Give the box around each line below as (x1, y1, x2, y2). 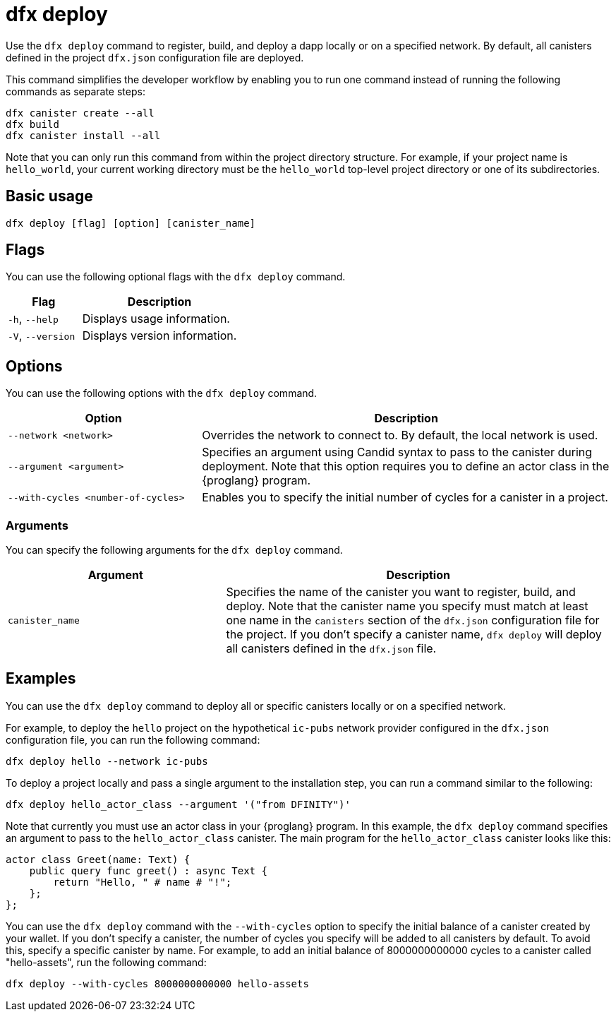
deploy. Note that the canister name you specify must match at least (226, 599, 588, 614)
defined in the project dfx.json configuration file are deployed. (6, 51, 304, 64)
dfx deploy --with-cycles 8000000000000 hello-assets (6, 977, 309, 989)
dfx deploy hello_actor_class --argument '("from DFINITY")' (6, 798, 351, 810)
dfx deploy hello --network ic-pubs (6, 755, 208, 767)
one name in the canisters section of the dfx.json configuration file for (226, 613, 600, 628)
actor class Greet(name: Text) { (6, 853, 191, 865)
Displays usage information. (82, 311, 230, 326)
